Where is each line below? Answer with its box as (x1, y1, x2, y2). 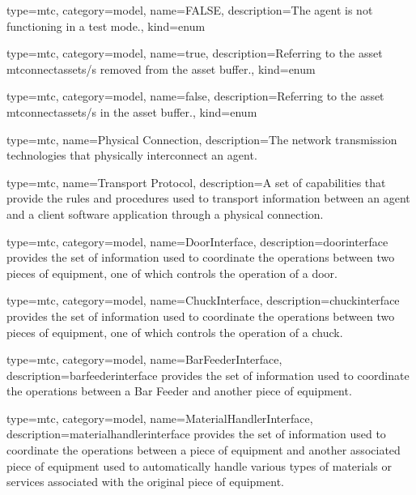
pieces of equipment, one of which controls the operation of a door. (6, 264, 337, 281)
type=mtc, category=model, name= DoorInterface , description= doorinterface (6, 233, 388, 250)
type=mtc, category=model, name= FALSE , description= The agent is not (6, 2, 373, 18)
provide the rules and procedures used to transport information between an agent (6, 190, 410, 207)
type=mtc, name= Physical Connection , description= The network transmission (6, 130, 397, 147)
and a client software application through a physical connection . (6, 205, 324, 222)
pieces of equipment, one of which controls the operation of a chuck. (6, 323, 343, 340)
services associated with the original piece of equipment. (6, 473, 284, 490)
